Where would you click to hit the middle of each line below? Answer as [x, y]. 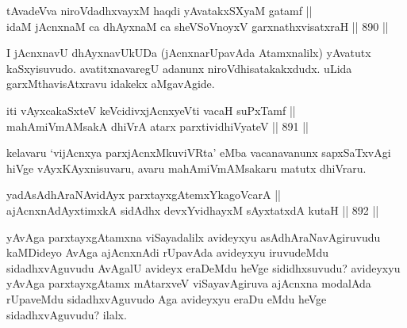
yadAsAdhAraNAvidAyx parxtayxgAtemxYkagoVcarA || [144, 195]
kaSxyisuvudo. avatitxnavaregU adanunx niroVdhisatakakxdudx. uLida [179, 68]
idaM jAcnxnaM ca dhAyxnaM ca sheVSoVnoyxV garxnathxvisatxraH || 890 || [198, 26]
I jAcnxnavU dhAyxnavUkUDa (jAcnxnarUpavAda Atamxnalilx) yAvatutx [189, 53]
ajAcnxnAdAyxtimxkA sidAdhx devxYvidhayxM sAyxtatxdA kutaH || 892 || [193, 210]
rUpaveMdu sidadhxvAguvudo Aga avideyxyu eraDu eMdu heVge [167, 298]
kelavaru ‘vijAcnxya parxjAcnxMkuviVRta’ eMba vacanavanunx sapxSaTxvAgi [199, 153]
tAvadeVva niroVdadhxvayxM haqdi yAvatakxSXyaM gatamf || [159, 10]
